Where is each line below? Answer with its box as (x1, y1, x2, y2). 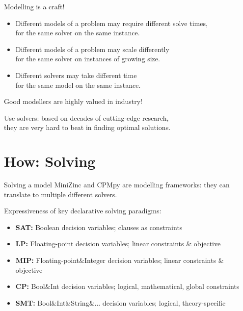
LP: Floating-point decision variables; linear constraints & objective (15, 238, 221, 249)
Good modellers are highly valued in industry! (4, 96, 142, 106)
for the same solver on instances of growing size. (15, 53, 160, 64)
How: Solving (4, 151, 96, 171)
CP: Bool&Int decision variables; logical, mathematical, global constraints (15, 281, 240, 291)
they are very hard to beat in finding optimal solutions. (4, 122, 171, 132)
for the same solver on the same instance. (15, 27, 140, 38)
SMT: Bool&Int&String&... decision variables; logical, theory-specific (15, 297, 226, 308)
